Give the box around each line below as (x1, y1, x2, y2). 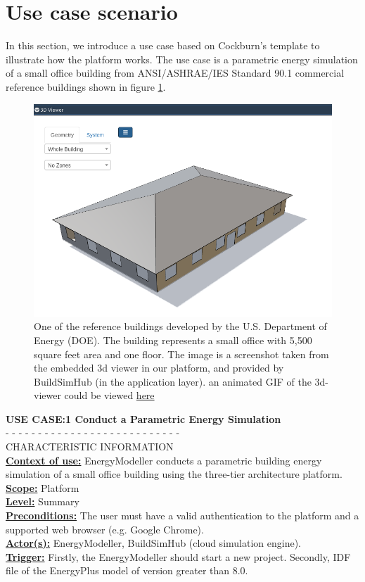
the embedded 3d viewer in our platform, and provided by (34, 360, 284, 375)
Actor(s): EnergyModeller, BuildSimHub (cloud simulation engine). (6, 536, 301, 550)
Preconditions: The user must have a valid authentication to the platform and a (6, 508, 359, 523)
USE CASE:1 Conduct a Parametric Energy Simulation (6, 411, 281, 426)
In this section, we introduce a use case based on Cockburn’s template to (6, 38, 320, 53)
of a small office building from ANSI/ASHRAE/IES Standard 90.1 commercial (6, 65, 345, 80)
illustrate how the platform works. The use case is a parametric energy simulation (6, 51, 358, 66)
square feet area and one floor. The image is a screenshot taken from (34, 346, 329, 361)
